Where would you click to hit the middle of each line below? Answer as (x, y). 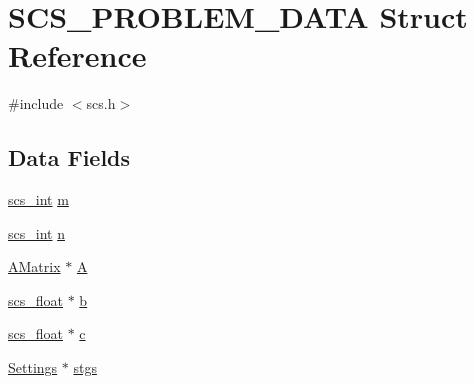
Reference (77, 55)
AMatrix (34, 266)
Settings (33, 367)
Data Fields (69, 157)
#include (36, 103)
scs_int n (36, 232)
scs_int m (38, 199)
